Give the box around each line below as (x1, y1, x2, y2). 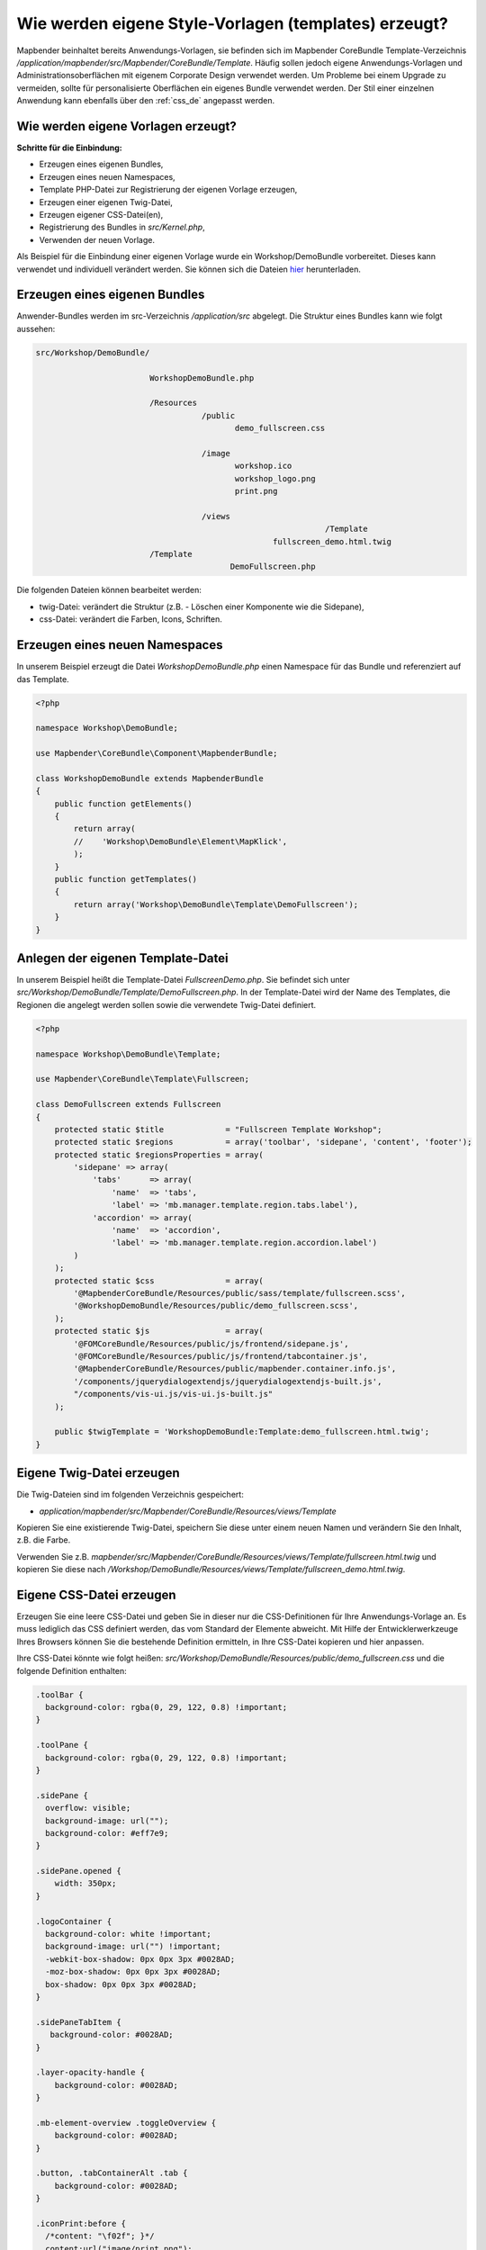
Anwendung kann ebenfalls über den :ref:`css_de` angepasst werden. (16, 95, 275, 106)
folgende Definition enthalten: (16, 1665, 127, 1676)
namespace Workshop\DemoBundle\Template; (35, 1048, 221, 1059)
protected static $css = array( (54, 1275, 265, 1286)
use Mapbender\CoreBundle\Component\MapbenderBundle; (35, 748, 278, 759)
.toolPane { (35, 1740, 89, 1750)
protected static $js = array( (54, 1326, 265, 1336)
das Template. (16, 673, 69, 684)
